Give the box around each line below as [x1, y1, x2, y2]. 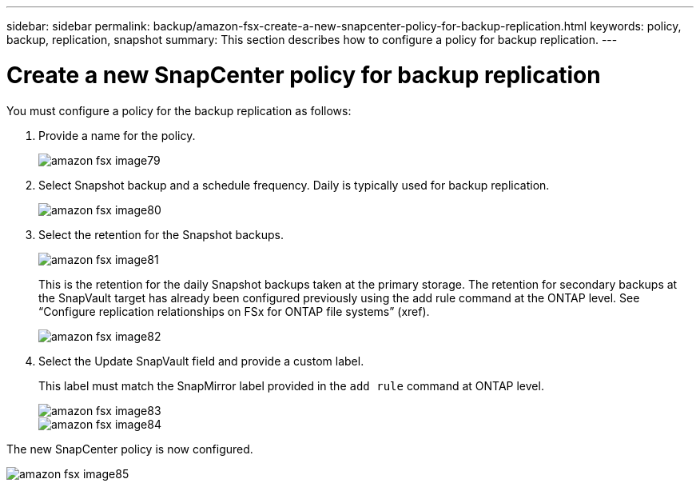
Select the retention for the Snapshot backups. [38, 227, 284, 242]
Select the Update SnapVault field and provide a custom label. [38, 353, 364, 368]
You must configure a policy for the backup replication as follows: [6, 103, 352, 118]
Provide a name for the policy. [38, 128, 196, 142]
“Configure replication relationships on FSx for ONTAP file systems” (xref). [38, 304, 430, 318]
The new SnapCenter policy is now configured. [6, 441, 253, 456]
